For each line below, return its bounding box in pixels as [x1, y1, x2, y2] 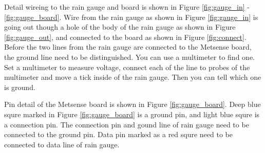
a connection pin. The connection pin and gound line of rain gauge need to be [4, 119, 249, 129]
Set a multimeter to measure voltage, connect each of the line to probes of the [4, 61, 250, 72]
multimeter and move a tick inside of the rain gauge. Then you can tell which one [4, 72, 261, 82]
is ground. [4, 81, 35, 92]
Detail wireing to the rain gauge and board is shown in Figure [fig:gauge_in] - [4, 2, 250, 12]
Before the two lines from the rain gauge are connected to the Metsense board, [4, 41, 252, 52]
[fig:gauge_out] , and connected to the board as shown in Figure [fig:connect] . [4, 31, 247, 42]
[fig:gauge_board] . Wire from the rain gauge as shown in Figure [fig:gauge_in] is [4, 11, 258, 22]
